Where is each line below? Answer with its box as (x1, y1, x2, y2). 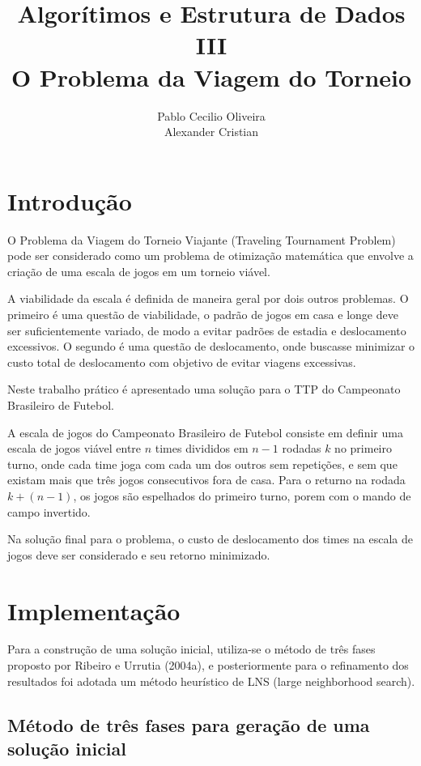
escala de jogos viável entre (7, 440, 142, 457)
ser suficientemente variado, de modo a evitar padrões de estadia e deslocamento (7, 321, 406, 338)
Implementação (7, 594, 181, 627)
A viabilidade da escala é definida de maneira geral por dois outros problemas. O (7, 290, 409, 307)
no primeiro (334, 440, 392, 457)
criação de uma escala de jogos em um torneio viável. (7, 262, 270, 279)
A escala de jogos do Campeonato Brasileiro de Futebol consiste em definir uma (7, 423, 403, 440)
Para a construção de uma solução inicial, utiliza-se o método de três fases (7, 640, 376, 657)
